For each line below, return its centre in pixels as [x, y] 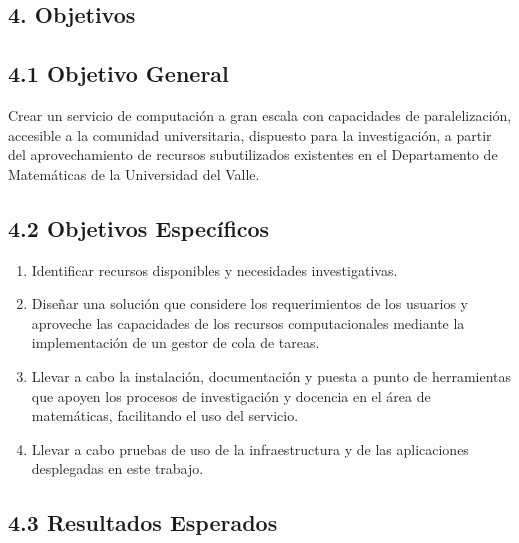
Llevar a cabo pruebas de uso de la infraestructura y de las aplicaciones [250, 448]
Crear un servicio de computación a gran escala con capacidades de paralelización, [260, 114]
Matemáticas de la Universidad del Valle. [134, 173]
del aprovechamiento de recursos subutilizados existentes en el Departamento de [253, 154]
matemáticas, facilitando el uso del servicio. [165, 415]
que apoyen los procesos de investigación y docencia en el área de [231, 395]
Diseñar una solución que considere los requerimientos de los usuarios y [249, 303]
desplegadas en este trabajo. [117, 468]
